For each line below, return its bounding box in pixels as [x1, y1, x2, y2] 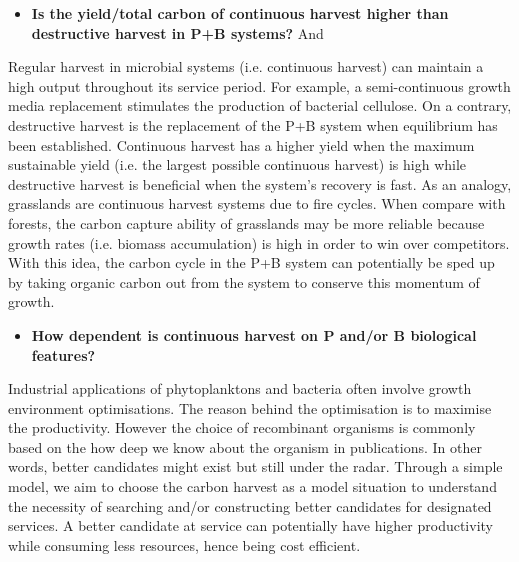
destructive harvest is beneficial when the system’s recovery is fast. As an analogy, [8, 173, 512, 194]
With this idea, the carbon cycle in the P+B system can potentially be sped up [8, 252, 495, 273]
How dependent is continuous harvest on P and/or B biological [31, 324, 477, 345]
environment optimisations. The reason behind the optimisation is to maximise [8, 397, 492, 418]
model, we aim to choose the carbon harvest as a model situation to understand [8, 476, 497, 497]
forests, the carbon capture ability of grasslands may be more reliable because [8, 212, 485, 233]
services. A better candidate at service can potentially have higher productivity [8, 515, 493, 536]
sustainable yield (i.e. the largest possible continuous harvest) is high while [8, 154, 467, 175]
